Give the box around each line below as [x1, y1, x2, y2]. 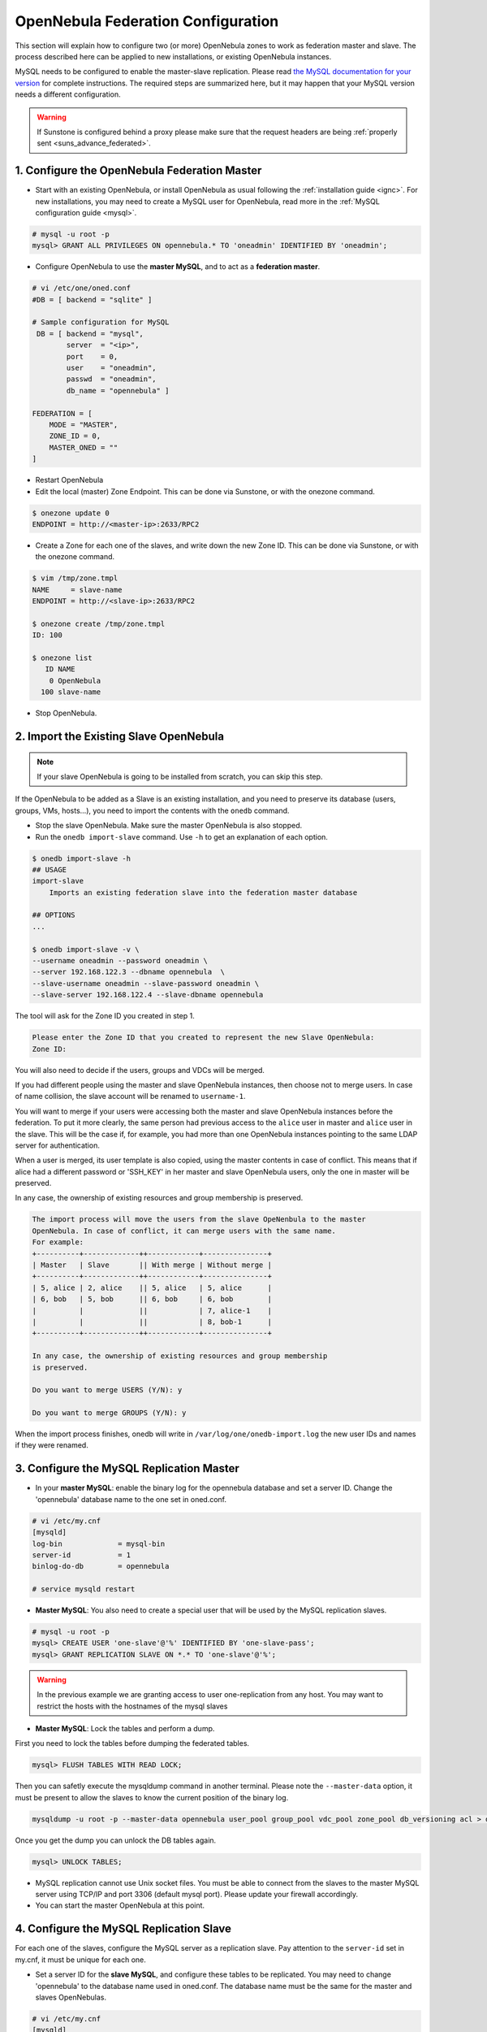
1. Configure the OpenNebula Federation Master [15, 163, 262, 178]
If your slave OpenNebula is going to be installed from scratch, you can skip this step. [37, 771, 323, 781]
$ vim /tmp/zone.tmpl [32, 574, 119, 583]
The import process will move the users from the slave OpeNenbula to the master [32, 1215, 367, 1224]
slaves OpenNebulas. [35, 1992, 107, 2002]
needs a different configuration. [15, 89, 121, 99]
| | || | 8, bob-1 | [32, 1317, 272, 1326]
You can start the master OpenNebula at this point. [35, 1900, 205, 1910]
